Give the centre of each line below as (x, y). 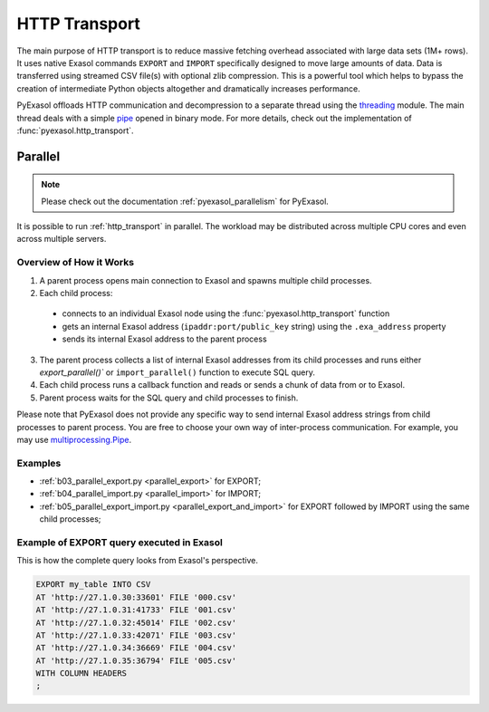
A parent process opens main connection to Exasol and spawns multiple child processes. (206, 280)
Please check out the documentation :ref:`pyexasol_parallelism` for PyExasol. (185, 201)
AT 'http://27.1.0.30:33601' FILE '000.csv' (136, 597)
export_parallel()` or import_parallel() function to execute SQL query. (177, 372)
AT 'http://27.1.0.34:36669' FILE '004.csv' (136, 648)
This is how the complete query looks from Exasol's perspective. (137, 561)
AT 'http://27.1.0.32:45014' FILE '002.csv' (136, 622)
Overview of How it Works (76, 263)
